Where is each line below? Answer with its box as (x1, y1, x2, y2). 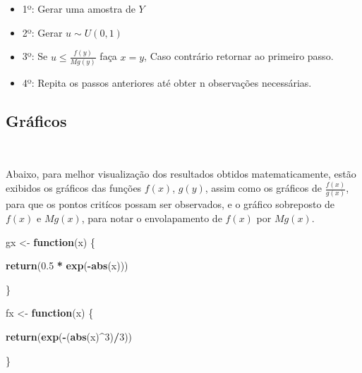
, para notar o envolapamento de (81, 211, 222, 226)
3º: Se (22, 49, 48, 63)
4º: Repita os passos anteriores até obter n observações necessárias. (22, 75, 312, 90)
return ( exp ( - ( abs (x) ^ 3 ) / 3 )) (6, 329, 133, 343)
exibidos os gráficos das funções (6, 181, 142, 195)
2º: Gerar (22, 25, 63, 39)
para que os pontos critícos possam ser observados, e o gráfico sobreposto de (6, 197, 335, 212)
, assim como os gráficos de (205, 181, 322, 195)
